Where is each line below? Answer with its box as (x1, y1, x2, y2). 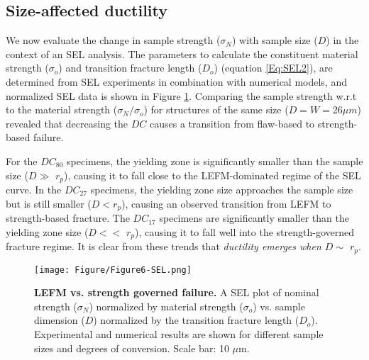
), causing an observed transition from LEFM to (121, 196, 331, 210)
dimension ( (34, 313, 85, 327)
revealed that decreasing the (6, 116, 128, 130)
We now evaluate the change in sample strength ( (6, 33, 221, 47)
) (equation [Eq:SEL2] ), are (214, 60, 333, 75)
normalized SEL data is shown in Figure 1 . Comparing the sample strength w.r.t (6, 88, 357, 103)
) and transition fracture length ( (58, 60, 202, 75)
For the (6, 153, 38, 168)
